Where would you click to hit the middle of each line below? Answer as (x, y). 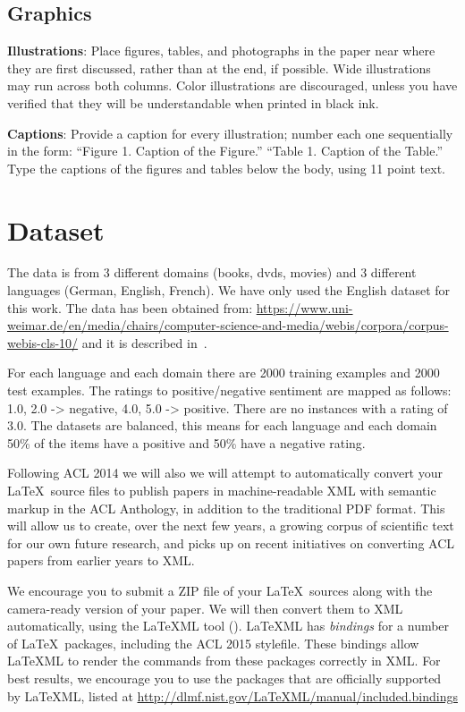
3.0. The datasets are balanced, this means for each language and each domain (222, 425)
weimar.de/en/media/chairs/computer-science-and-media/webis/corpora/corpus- (228, 325)
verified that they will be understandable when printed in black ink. (193, 102)
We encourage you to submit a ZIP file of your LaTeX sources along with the (220, 590)
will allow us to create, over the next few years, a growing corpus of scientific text (231, 526)
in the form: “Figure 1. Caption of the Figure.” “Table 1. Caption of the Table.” (225, 151)
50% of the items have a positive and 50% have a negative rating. (186, 442)
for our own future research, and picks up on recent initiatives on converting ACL (231, 542)
